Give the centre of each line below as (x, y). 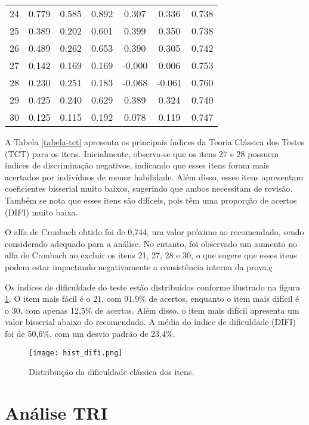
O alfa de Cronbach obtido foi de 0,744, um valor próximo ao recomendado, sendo (154, 232)
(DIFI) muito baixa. (41, 212)
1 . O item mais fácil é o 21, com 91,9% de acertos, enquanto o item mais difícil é (152, 299)
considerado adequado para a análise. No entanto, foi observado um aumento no (151, 243)
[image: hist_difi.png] (76, 353)
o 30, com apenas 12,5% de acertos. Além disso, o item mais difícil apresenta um (152, 310)
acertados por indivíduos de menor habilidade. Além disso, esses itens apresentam (154, 176)
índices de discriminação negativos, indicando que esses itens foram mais (137, 165)
